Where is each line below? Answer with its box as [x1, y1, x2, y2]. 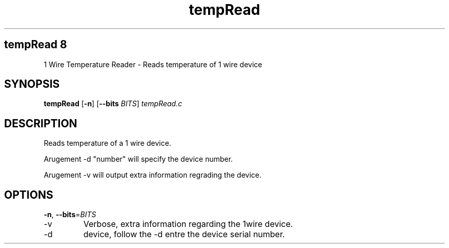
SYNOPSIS [4, 78, 60, 91]
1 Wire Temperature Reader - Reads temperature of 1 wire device [44, 60, 262, 69]
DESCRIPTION [4, 117, 77, 130]
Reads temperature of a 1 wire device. [44, 139, 171, 148]
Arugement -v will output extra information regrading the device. [44, 170, 261, 180]
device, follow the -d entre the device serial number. [83, 229, 285, 240]
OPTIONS [4, 188, 53, 201]
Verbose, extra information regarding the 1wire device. [83, 219, 293, 230]
